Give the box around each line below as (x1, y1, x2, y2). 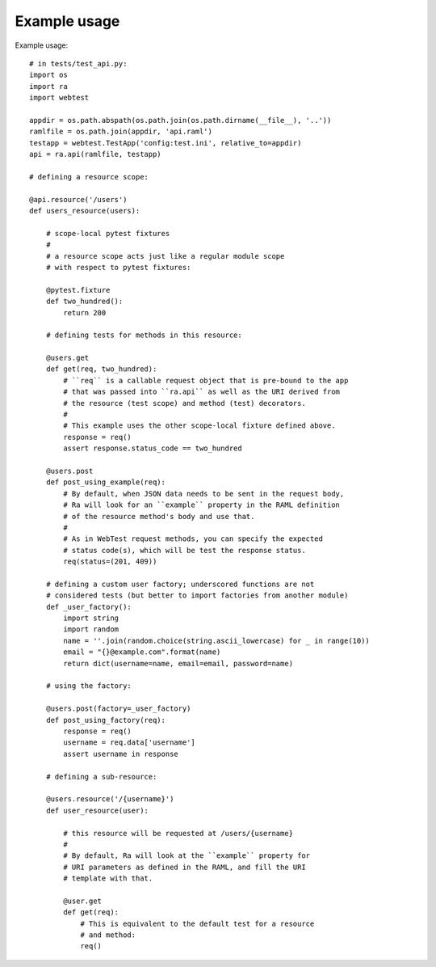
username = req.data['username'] (63, 738, 195, 747)
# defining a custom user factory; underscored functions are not (45, 579, 315, 589)
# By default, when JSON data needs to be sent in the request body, (63, 489, 345, 498)
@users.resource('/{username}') (45, 795, 174, 804)
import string (63, 614, 119, 623)
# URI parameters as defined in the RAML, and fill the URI (63, 862, 306, 872)
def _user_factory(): (45, 602, 132, 611)
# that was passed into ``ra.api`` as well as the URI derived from (63, 387, 341, 396)
